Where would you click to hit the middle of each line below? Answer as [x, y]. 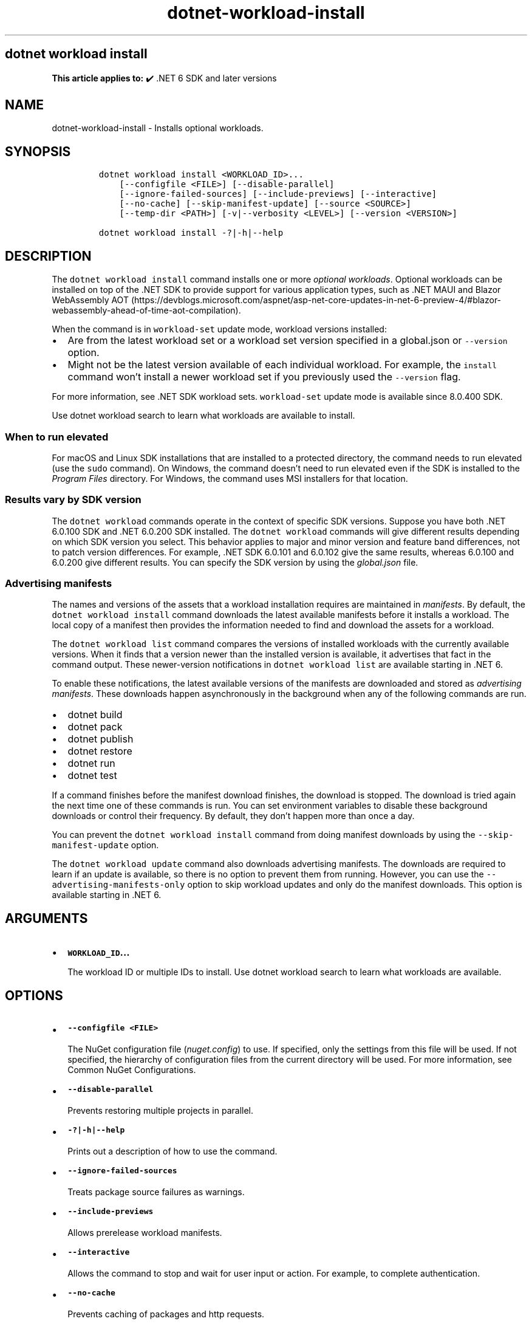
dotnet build [95, 715]
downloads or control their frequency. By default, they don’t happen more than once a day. [233, 816]
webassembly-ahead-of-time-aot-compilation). [146, 310]
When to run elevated [57, 437]
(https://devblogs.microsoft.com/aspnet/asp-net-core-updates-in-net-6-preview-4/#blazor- [316, 300]
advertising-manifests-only [118, 885]
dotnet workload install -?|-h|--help [191, 233]
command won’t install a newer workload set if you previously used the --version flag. [264, 377]
